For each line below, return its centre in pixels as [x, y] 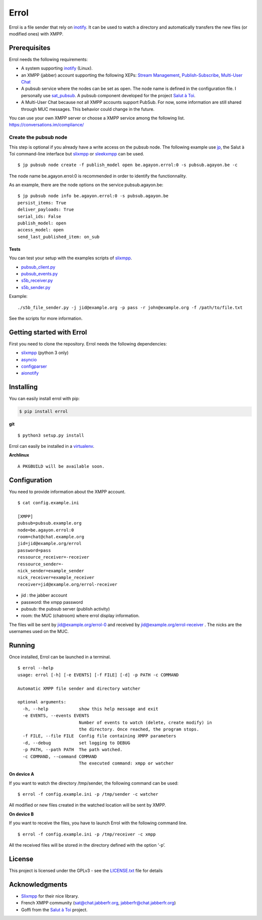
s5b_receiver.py [37, 281]
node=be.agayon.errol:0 [46, 530]
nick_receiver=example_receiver [56, 578]
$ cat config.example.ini [49, 503]
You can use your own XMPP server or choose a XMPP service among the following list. [97, 118]
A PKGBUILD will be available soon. [61, 466]
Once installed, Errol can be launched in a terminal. [60, 657]
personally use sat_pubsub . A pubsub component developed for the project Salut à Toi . [108, 95]
